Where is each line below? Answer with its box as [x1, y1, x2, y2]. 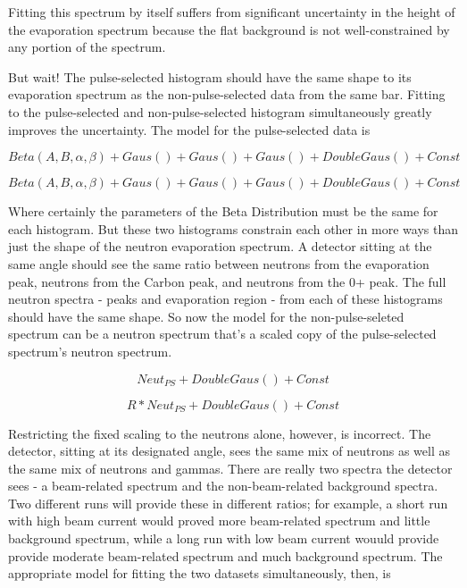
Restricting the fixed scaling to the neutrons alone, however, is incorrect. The [8, 424, 431, 442]
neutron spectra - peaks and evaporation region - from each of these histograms [8, 290, 443, 308]
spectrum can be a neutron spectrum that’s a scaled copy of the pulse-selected [8, 324, 437, 343]
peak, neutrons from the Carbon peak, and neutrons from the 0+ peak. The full [8, 272, 446, 290]
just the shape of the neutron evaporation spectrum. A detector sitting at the [8, 237, 432, 256]
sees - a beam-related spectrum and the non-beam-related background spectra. [8, 476, 438, 495]
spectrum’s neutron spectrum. [8, 341, 172, 360]
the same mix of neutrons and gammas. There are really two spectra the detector [8, 458, 453, 477]
